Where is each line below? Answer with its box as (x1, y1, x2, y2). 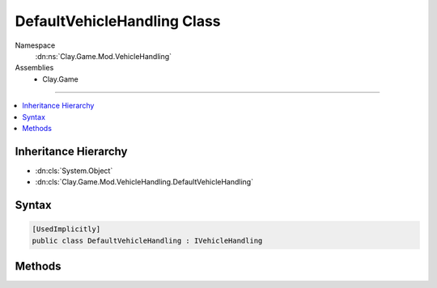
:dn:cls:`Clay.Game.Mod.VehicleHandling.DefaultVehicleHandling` (35, 177, 254, 187)
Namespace (15, 40, 56, 50)
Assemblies (15, 63, 54, 73)
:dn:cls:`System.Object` (35, 166, 113, 176)
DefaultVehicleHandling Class (15, 12, 222, 30)
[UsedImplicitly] (32, 225, 101, 234)
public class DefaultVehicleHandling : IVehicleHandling (32, 235, 263, 245)
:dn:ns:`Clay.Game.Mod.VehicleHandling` (35, 51, 172, 61)
